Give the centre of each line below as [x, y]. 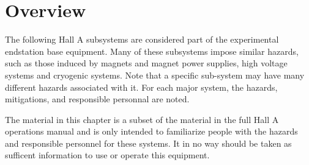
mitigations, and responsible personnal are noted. [97, 99]
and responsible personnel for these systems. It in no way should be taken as [148, 143]
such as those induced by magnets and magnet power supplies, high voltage [146, 63]
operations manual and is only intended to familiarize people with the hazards [151, 131]
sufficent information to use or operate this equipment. [107, 155]
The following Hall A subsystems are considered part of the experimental [142, 39]
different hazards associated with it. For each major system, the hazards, [141, 87]
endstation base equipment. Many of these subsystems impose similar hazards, [152, 51]
